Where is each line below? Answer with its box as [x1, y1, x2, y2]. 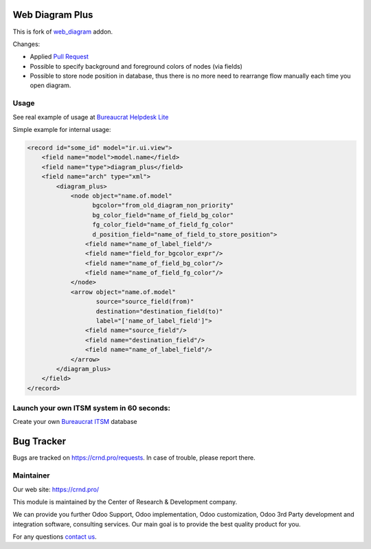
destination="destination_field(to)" [95, 307, 223, 315]
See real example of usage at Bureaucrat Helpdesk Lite [12, 113, 169, 121]
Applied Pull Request [30, 52, 89, 61]
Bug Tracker [12, 436, 67, 447]
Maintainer [12, 471, 50, 480]
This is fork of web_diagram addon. [12, 27, 113, 36]
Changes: [12, 40, 41, 48]
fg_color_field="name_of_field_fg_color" [92, 221, 234, 229]
